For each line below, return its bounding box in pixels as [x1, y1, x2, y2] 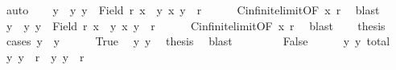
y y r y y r [6, 48, 85, 64]
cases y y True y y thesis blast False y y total [6, 33, 390, 49]
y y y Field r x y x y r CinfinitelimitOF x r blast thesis [6, 17, 386, 33]
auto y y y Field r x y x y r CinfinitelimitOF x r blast [6, 2, 380, 17]
